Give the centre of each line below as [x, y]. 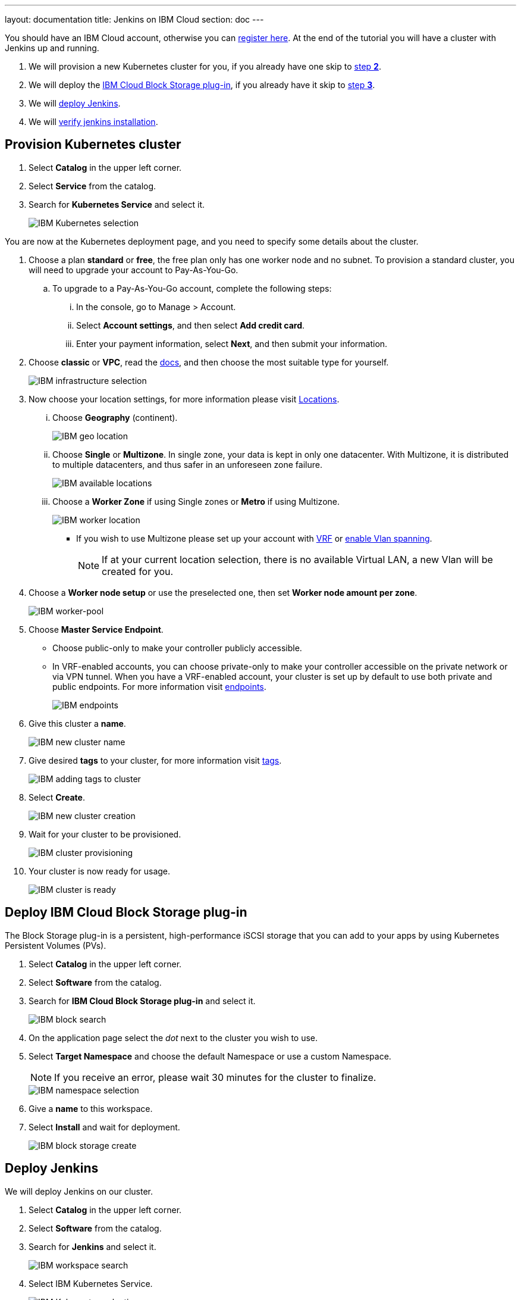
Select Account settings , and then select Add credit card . [191, 325]
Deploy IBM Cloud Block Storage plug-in [126, 912]
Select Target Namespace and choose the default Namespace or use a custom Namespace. [210, 1056]
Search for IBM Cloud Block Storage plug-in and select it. [142, 1001]
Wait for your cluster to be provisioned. [105, 834]
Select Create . [57, 797]
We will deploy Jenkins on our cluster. [79, 1191]
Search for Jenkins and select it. [92, 1246]
